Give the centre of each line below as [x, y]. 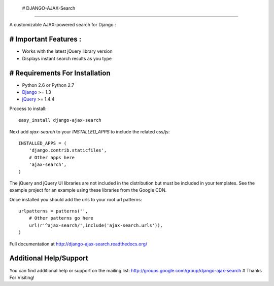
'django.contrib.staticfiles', [68, 150]
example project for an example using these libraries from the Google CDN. [88, 190]
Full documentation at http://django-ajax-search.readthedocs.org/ [78, 244]
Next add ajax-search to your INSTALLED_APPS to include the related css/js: [90, 131]
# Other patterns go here [61, 218]
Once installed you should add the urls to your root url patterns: [76, 199]
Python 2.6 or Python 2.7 [48, 85]
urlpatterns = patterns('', [53, 211]
